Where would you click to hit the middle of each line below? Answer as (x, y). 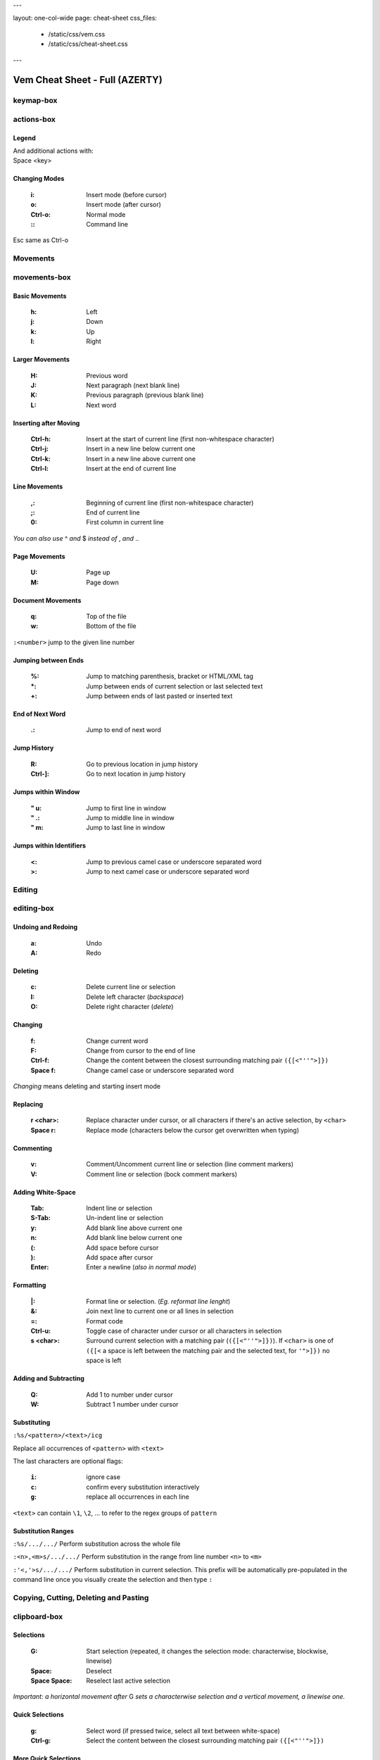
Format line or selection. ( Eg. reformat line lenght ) (158, 1301)
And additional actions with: (53, 151)
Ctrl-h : (41, 439)
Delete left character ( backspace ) (135, 997)
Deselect (99, 1671)
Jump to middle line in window (131, 817)
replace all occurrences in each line (138, 1497)
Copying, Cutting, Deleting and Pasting (81, 1597)
